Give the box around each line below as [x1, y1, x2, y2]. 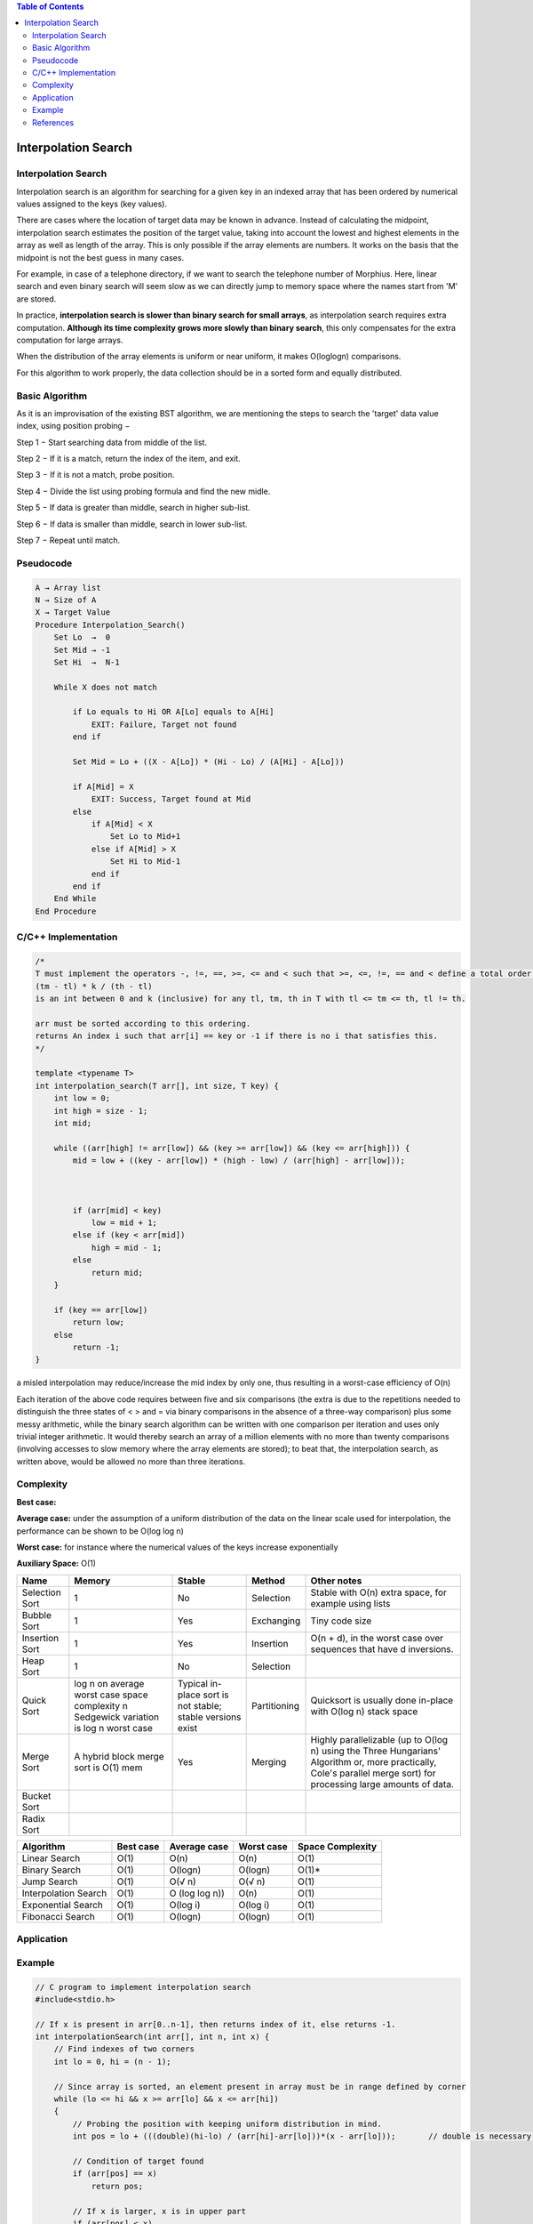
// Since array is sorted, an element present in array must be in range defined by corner [53, 2082, 466, 2091]
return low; [72, 1317, 124, 1327]
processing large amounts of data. [310, 1777, 455, 1790]
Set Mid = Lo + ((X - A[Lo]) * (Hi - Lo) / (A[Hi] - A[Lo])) [72, 757, 345, 767]
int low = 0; [53, 1093, 111, 1103]
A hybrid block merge [74, 1750, 164, 1762]
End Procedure [35, 906, 97, 916]
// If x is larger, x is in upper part [72, 2206, 246, 2216]
